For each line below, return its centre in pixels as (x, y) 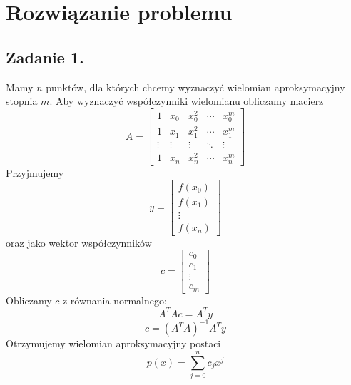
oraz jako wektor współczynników (79, 242)
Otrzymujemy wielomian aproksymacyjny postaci (113, 343)
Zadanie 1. (45, 57)
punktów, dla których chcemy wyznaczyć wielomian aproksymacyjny (195, 87)
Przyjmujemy (35, 172)
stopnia (22, 101)
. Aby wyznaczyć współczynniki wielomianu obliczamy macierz (187, 101)
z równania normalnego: (115, 300)
